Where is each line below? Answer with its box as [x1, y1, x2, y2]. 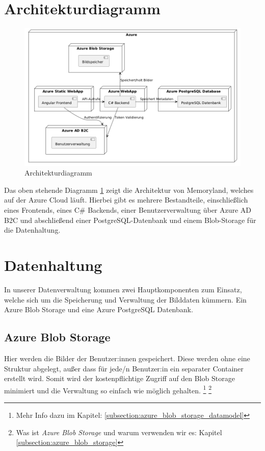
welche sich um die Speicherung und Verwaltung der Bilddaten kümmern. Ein [4, 294, 247, 305]
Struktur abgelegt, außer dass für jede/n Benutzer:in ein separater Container [4, 363, 244, 373]
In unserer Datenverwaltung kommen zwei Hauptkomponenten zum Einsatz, [4, 284, 242, 294]
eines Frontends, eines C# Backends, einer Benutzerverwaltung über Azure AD [4, 205, 252, 215]
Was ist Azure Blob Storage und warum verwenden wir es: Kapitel [16, 427, 222, 437]
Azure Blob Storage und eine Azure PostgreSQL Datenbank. [4, 304, 193, 315]
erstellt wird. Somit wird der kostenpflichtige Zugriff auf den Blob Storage [4, 373, 235, 384]
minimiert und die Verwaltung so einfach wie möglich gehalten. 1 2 [4, 383, 211, 395]
